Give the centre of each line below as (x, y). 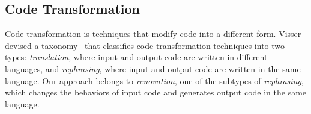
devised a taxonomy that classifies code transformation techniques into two (145, 45)
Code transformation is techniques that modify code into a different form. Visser (153, 34)
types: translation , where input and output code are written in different (136, 57)
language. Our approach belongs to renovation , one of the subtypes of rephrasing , (154, 80)
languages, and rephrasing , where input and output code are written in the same (153, 68)
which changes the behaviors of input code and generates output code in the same (156, 92)
